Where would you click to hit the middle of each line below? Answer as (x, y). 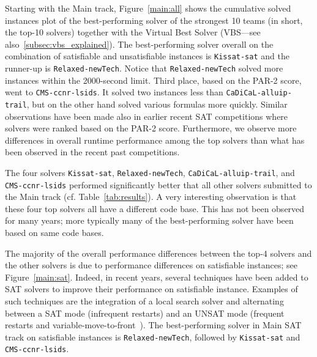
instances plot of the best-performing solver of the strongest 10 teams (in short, (154, 20)
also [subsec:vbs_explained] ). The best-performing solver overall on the (139, 44)
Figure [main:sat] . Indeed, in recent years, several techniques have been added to (157, 277)
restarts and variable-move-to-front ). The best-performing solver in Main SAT (153, 325)
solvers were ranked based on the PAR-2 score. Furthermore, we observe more (151, 128)
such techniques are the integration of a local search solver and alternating (144, 301)
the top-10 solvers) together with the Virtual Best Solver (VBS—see (133, 32)
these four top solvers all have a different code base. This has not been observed (155, 208)
